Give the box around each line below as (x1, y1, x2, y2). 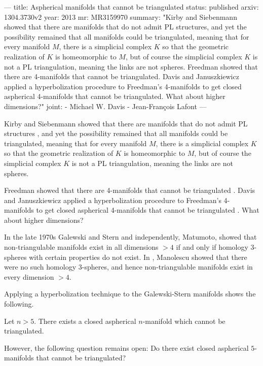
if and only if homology (176, 242, 248, 252)
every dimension (4, 271, 54, 282)
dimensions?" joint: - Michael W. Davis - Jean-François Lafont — (4, 101, 207, 111)
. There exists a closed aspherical (34, 315, 136, 326)
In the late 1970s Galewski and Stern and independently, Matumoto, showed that (4, 231, 257, 242)
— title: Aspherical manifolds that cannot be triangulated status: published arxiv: (4, 2, 259, 12)
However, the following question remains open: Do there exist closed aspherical (4, 342, 249, 353)
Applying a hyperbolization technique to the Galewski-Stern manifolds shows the (4, 288, 256, 299)
